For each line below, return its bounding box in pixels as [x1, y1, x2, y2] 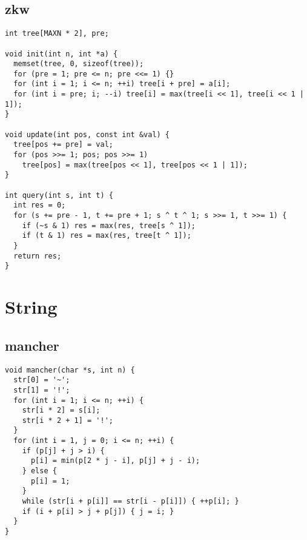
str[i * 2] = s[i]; [22, 406, 101, 415]
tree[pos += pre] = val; [13, 140, 113, 149]
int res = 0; [13, 201, 66, 210]
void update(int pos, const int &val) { [5, 130, 170, 139]
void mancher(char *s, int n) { [5, 365, 135, 374]
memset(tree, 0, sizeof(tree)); [13, 59, 144, 69]
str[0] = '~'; [13, 376, 70, 385]
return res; [13, 251, 62, 260]
